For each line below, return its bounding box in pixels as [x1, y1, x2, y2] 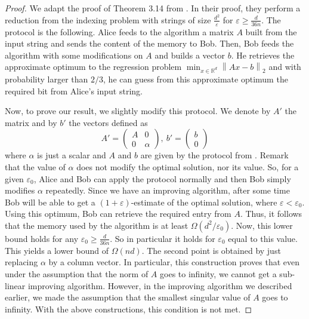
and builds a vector [154, 48, 225, 61]
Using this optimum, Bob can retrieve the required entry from [5, 207, 231, 220]
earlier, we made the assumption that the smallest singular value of [5, 291, 251, 303]
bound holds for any [5, 232, 79, 244]
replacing [5, 256, 38, 268]
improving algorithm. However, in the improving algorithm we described [27, 279, 292, 292]
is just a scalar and [37, 149, 106, 161]
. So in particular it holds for [110, 232, 215, 244]
